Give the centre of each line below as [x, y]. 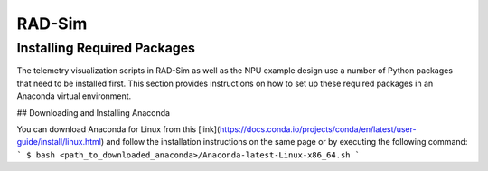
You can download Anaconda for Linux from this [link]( [118, 129]
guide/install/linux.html [59, 142]
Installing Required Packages [106, 48]
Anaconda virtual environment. [74, 96]
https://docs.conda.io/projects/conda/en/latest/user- [318, 129]
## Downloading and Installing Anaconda [94, 112]
